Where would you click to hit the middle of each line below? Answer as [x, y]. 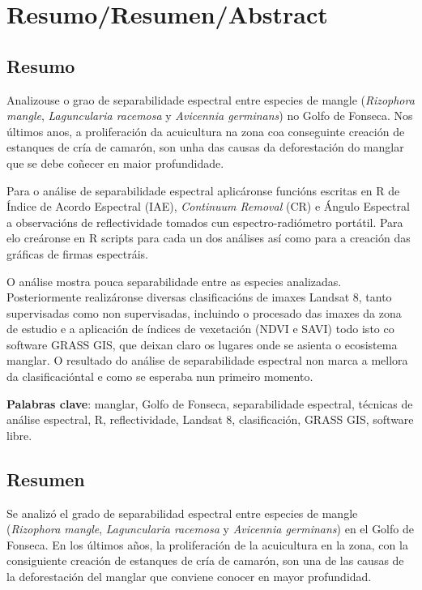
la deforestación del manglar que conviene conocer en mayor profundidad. [189, 577]
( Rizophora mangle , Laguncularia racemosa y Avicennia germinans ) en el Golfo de [210, 529]
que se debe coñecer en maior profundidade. [115, 162]
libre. [19, 435]
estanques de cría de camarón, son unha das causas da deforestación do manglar [205, 147]
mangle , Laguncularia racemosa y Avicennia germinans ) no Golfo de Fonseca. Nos [210, 115]
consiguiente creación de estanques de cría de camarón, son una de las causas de [205, 560]
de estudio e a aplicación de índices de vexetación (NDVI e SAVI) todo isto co [200, 329]
